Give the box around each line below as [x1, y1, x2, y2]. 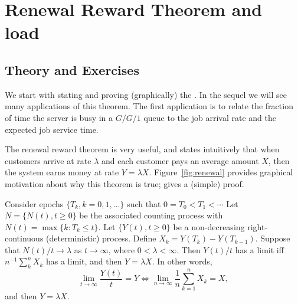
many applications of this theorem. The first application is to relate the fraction [5, 100, 293, 112]
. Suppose [255, 232, 290, 244]
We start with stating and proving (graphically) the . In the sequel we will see [5, 88, 287, 100]
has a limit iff [235, 243, 284, 256]
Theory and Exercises [5, 60, 139, 79]
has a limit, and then [45, 255, 122, 267]
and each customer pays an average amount [101, 154, 259, 166]
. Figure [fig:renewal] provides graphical [149, 166, 293, 178]
